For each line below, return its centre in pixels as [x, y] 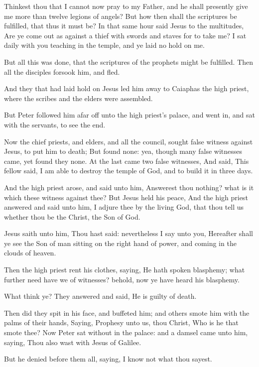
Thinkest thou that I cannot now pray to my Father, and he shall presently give [126, 6]
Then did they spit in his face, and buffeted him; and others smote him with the [127, 312]
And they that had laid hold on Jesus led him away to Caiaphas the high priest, [127, 88]
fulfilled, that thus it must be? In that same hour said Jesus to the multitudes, [124, 26]
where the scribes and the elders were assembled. [78, 98]
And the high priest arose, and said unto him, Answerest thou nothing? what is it [129, 187]
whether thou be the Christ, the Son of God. [72, 216]
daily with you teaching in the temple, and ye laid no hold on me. [104, 45]
